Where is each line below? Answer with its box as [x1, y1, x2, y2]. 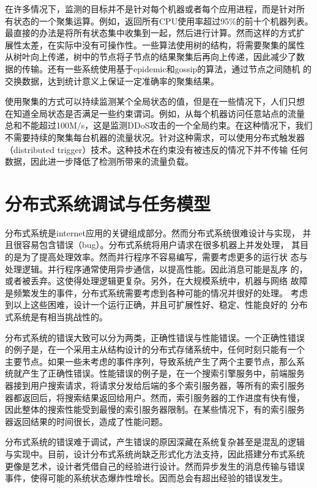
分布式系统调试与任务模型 [5, 190, 211, 216]
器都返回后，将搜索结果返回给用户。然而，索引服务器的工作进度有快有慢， [5, 391, 305, 404]
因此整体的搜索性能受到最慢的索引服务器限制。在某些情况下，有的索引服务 [5, 403, 305, 416]
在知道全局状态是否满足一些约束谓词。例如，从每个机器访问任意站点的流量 [5, 107, 305, 119]
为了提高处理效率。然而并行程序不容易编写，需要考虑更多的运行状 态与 [21, 250, 308, 263]
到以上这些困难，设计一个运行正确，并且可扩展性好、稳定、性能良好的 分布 [5, 298, 308, 311]
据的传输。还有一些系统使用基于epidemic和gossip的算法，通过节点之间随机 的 [5, 62, 312, 75]
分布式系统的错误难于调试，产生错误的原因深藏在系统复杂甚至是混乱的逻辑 [5, 435, 305, 448]
